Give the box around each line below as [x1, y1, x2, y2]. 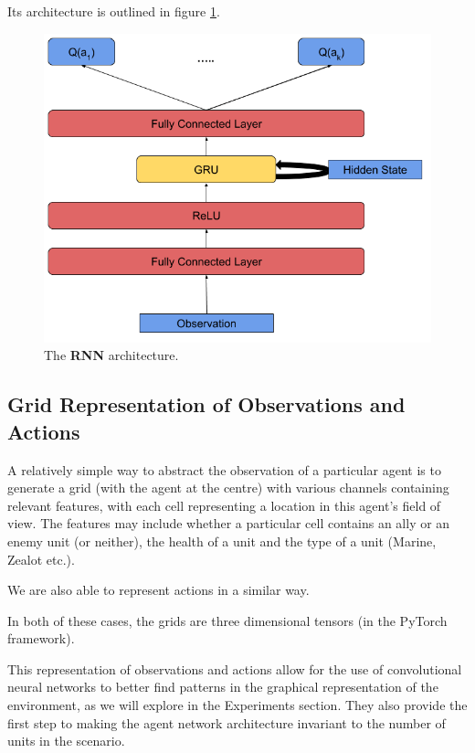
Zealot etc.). [7, 549, 75, 568]
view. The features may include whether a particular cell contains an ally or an [7, 514, 450, 533]
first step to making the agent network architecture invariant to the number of [7, 713, 446, 732]
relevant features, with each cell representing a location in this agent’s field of [7, 495, 441, 514]
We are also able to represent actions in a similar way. [7, 580, 310, 599]
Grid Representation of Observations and [7, 390, 406, 419]
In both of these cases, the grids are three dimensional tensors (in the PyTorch [7, 610, 448, 630]
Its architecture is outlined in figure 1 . [7, 2, 220, 20]
